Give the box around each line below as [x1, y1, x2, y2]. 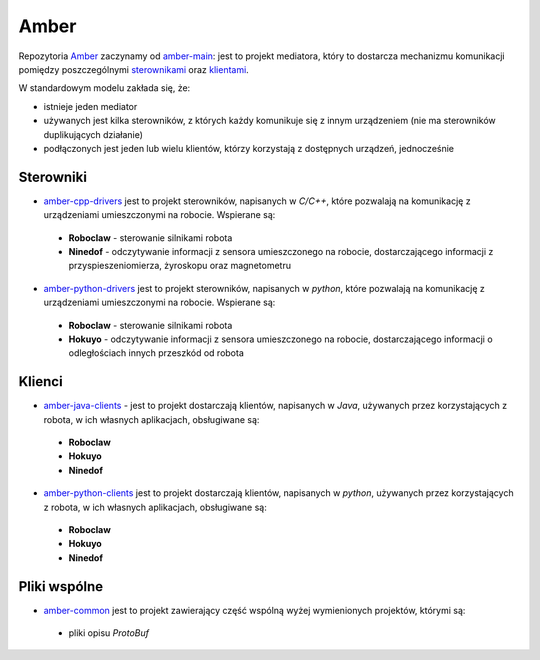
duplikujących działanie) [43, 128, 144, 140]
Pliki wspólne [18, 578, 104, 595]
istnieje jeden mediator [43, 100, 138, 112]
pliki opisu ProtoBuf [68, 627, 150, 639]
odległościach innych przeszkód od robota [68, 347, 245, 359]
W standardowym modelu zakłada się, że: [18, 82, 191, 94]
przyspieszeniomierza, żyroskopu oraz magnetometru [68, 260, 292, 272]
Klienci [18, 373, 64, 390]
